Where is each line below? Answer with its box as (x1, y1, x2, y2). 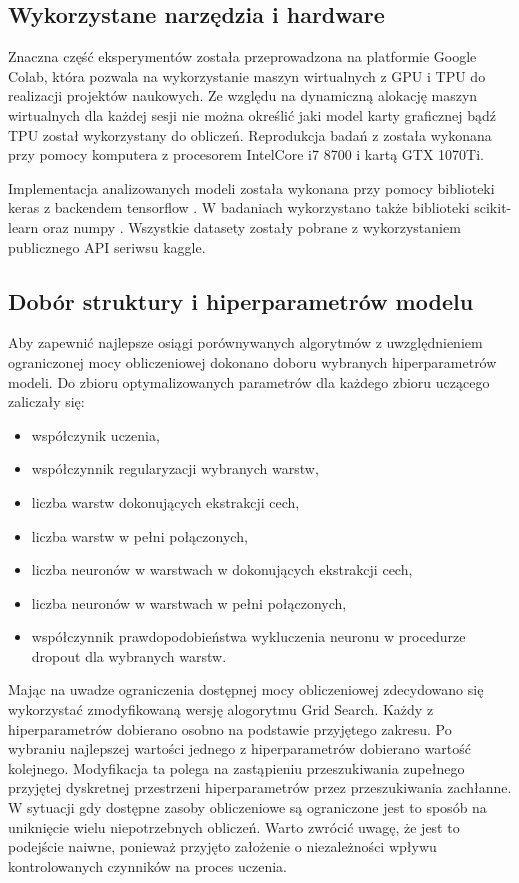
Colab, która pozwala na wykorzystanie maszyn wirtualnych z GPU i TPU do (8, 65, 486, 86)
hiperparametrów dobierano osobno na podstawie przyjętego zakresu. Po (8, 718, 452, 739)
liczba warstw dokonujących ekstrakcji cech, (31, 491, 300, 512)
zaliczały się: (8, 391, 85, 412)
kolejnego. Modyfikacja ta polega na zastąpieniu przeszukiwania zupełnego (8, 757, 465, 778)
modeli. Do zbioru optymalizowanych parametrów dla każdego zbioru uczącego (8, 371, 490, 392)
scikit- (474, 197, 512, 218)
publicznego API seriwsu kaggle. (8, 236, 206, 257)
